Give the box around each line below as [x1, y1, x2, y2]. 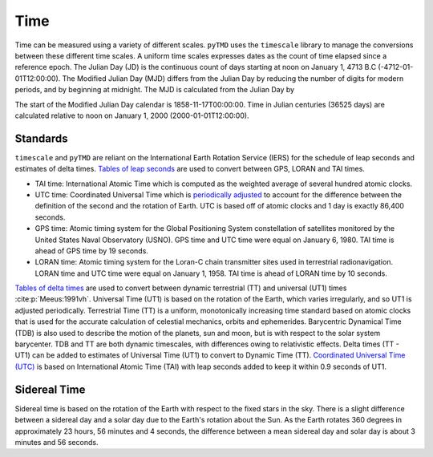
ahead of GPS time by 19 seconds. [34, 245, 148, 256]
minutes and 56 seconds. [14, 437, 99, 447]
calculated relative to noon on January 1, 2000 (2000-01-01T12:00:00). [14, 111, 249, 120]
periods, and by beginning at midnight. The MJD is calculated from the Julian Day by [14, 85, 295, 95]
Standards [14, 131, 68, 145]
